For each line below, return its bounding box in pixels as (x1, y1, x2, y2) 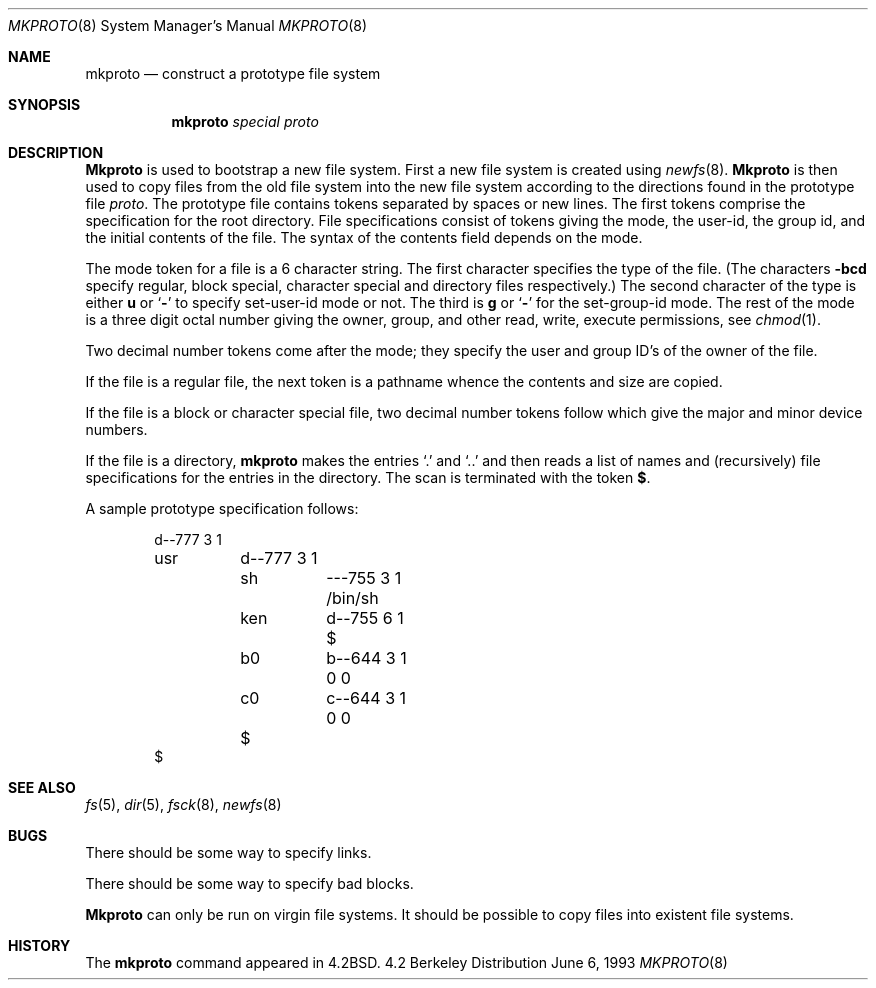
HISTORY (8, 937, 71, 954)
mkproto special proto (171, 113, 319, 130)
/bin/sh (326, 588, 379, 608)
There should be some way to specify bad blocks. (85, 875, 414, 892)
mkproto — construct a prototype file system (85, 65, 381, 82)
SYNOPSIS (8, 96, 81, 113)
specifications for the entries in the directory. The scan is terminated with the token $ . (85, 469, 651, 486)
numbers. (85, 421, 148, 438)
